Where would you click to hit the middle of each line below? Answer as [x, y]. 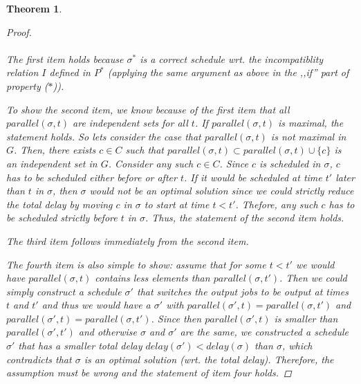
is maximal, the [311, 123]
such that [145, 150]
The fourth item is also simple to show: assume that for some [136, 264]
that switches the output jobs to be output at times [242, 291]
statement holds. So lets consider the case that [104, 136]
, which [297, 346]
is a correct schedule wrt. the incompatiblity [232, 58]
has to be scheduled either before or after [92, 177]
